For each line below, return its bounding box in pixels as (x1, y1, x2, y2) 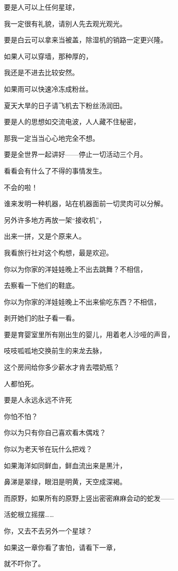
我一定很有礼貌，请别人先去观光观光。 (4, 18, 126, 28)
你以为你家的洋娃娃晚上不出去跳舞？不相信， (4, 264, 147, 274)
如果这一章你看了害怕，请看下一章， (4, 542, 120, 552)
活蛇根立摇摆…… (4, 509, 54, 519)
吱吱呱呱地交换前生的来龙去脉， (4, 345, 106, 356)
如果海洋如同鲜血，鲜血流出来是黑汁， (4, 460, 126, 470)
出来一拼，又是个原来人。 (4, 231, 86, 241)
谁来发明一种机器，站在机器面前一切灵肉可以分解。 (4, 198, 167, 209)
